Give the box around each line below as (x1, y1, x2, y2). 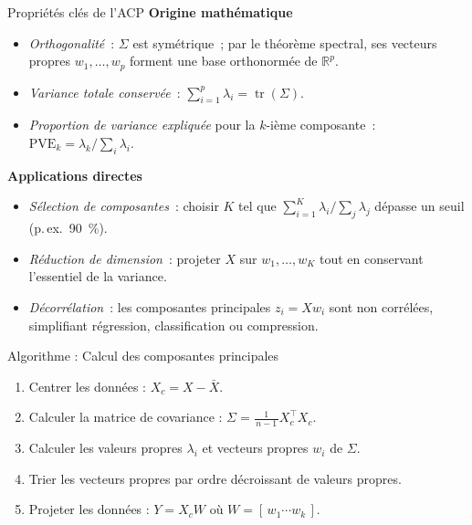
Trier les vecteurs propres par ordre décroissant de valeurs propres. (28, 468, 402, 488)
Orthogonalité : (28, 33, 115, 52)
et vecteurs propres (202, 438, 309, 457)
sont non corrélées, (329, 298, 434, 316)
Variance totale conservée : (28, 82, 181, 101)
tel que (238, 196, 277, 215)
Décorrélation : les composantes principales (28, 298, 271, 316)
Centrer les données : (28, 376, 146, 395)
